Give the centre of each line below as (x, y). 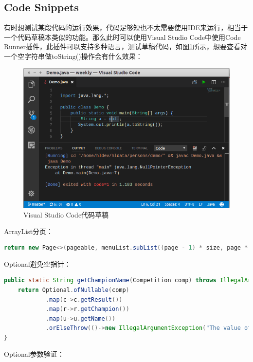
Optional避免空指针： (37, 263)
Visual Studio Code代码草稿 (66, 215)
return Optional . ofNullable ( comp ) (73, 290)
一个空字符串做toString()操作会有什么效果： (73, 56)
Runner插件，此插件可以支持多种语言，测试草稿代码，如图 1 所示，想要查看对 (126, 46)
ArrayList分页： (29, 231)
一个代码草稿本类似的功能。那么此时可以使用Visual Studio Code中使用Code (122, 37)
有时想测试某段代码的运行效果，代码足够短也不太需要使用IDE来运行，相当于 (126, 27)
